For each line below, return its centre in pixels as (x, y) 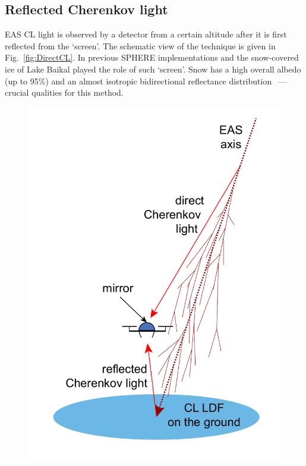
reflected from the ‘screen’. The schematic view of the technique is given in (140, 45)
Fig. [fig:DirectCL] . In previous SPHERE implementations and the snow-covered (152, 57)
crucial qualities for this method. (64, 92)
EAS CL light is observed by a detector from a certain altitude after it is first (146, 34)
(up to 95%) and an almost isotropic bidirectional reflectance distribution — (146, 81)
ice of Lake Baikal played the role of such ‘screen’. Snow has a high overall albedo (153, 69)
